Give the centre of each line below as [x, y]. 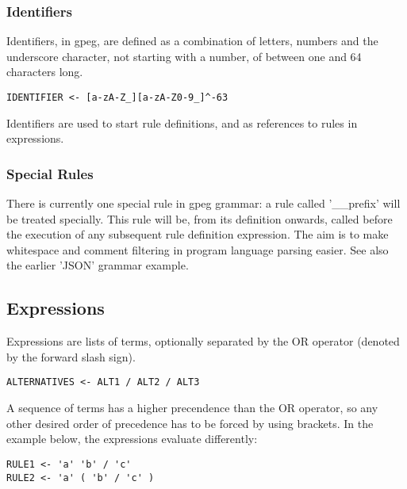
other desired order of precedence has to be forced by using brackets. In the [190, 423]
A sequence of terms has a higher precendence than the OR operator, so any [192, 408]
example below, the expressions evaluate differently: [132, 439]
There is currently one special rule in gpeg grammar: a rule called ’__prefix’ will [203, 203]
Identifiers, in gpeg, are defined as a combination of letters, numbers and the [192, 41]
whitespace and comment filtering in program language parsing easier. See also [198, 249]
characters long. [45, 72]
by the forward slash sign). [71, 356]
